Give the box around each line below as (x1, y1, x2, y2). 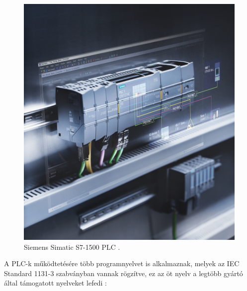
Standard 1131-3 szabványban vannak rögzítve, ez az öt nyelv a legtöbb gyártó (4, 268, 243, 278)
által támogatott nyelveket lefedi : (4, 278, 107, 288)
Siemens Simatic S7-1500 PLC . (24, 241, 120, 252)
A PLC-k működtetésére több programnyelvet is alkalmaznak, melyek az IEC (4, 258, 240, 269)
